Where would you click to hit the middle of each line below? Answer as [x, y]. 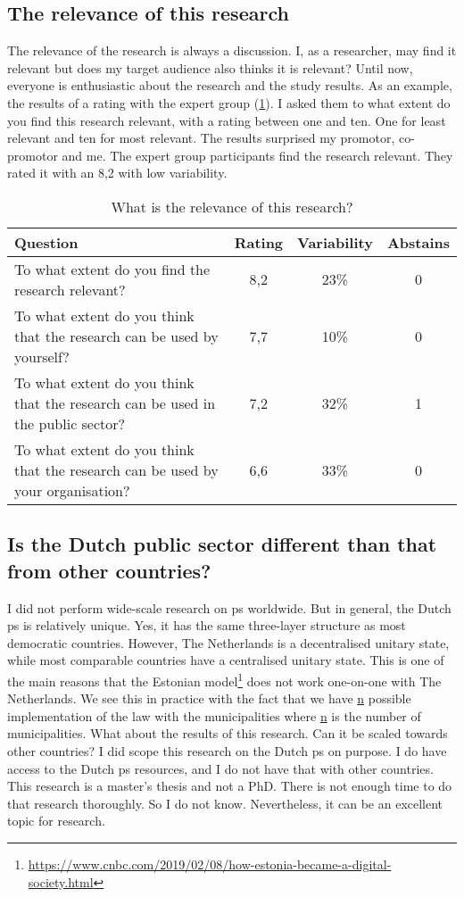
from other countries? [109, 570]
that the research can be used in [115, 403]
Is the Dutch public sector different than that [222, 544]
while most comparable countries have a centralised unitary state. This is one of [226, 660]
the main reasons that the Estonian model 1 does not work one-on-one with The [224, 679]
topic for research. [56, 821]
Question [46, 242]
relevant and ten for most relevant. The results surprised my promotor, [201, 138]
